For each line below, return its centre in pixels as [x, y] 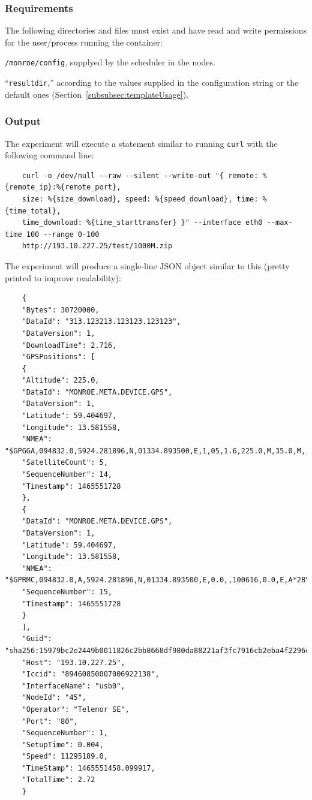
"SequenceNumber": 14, [67, 475]
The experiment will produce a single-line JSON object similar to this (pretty [147, 265]
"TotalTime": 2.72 [58, 780]
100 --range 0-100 [63, 234]
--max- [280, 223]
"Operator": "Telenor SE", [76, 709]
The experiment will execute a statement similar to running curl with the [141, 143]
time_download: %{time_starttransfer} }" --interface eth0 [142, 223]
